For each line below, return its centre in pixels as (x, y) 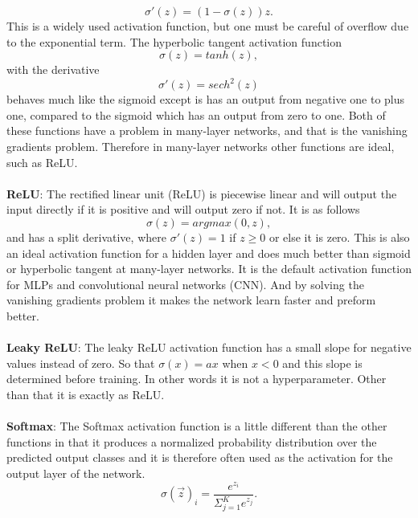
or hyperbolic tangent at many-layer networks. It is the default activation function (209, 269)
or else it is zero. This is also (339, 237)
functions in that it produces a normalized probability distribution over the (192, 441)
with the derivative (53, 69)
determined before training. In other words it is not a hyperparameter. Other (197, 379)
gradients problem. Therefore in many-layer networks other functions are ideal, (201, 147)
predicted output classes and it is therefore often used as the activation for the (200, 457)
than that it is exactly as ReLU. (86, 394)
